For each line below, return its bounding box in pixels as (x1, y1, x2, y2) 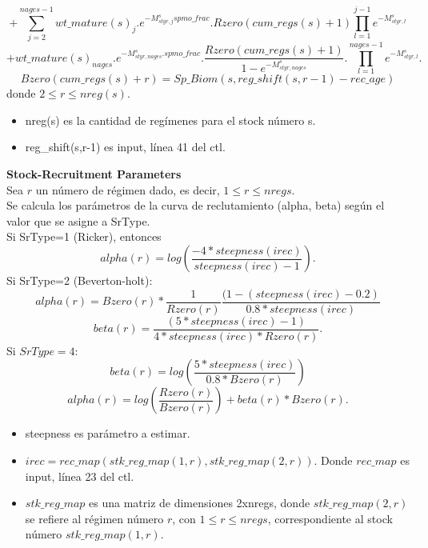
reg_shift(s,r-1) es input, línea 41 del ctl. (25, 138, 226, 155)
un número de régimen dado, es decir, (35, 181, 220, 198)
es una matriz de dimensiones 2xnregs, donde (89, 494, 310, 511)
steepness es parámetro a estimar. (25, 425, 190, 442)
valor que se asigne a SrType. (6, 212, 150, 229)
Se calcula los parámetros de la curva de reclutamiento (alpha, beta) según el (6, 197, 385, 214)
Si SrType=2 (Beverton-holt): (6, 272, 153, 288)
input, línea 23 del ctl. (25, 467, 134, 484)
